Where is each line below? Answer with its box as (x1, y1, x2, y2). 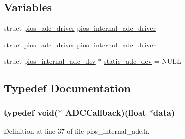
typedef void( (4, 106, 58, 118)
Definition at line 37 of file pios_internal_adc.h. (4, 125, 150, 136)
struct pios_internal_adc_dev (4, 56, 96, 66)
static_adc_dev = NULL (104, 56, 181, 66)
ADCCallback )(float (65, 106, 146, 118)
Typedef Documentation (4, 80, 131, 95)
